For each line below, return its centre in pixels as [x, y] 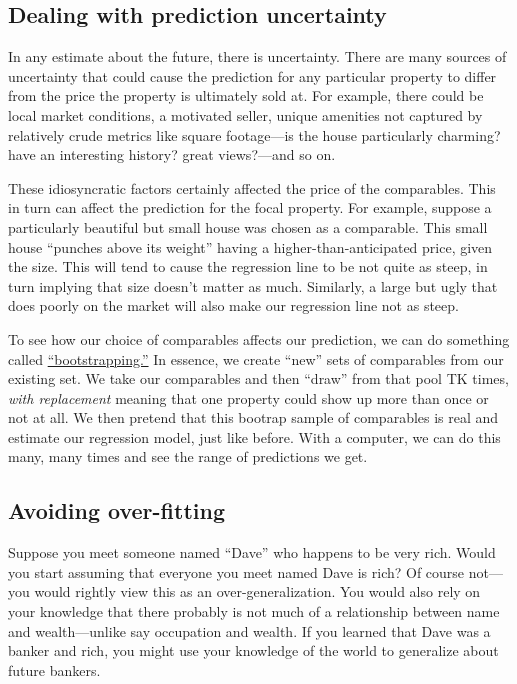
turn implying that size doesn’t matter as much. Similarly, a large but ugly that [253, 285]
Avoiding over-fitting [116, 510]
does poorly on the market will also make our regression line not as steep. [233, 305]
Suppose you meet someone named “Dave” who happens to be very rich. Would [252, 552]
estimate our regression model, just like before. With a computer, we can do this [254, 436]
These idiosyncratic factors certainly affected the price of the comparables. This [252, 187]
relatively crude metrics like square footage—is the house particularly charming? [254, 134]
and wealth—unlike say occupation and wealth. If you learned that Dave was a [249, 630]
